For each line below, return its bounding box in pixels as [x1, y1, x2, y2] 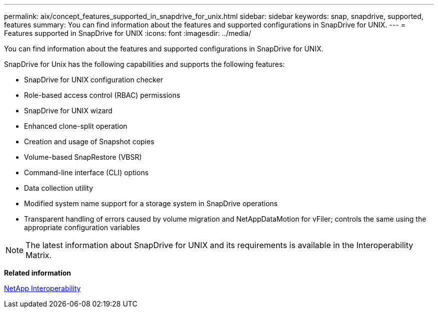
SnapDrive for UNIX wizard [24, 106, 112, 115]
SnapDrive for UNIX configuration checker [24, 75, 163, 84]
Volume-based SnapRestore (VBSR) [24, 153, 142, 161]
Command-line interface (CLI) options [24, 168, 149, 177]
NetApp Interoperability [4, 284, 81, 293]
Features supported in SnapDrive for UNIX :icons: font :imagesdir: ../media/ [4, 29, 251, 37]
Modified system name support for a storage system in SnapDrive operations [24, 199, 278, 208]
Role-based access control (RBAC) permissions [24, 91, 180, 99]
